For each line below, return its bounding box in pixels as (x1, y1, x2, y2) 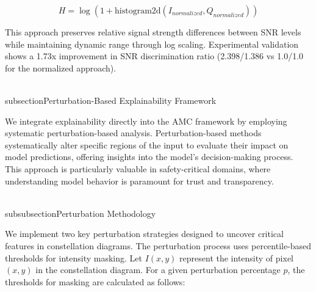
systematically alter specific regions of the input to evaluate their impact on (5, 138, 289, 151)
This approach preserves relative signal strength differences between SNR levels (5, 26, 301, 38)
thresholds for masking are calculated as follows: (5, 275, 185, 288)
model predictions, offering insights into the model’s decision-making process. (5, 150, 293, 163)
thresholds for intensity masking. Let (5, 251, 142, 264)
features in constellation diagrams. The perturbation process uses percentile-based (5, 239, 312, 252)
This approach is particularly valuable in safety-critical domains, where (5, 162, 271, 175)
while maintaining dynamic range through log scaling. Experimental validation (5, 37, 299, 50)
